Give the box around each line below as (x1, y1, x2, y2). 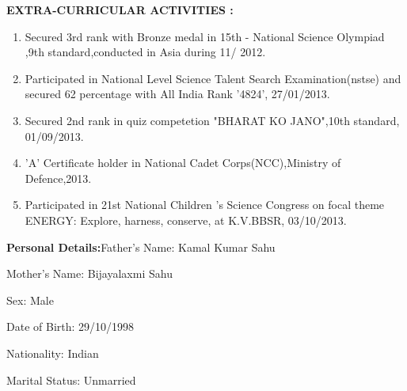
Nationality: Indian (6, 344, 99, 361)
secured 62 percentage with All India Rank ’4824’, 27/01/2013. (25, 85, 330, 102)
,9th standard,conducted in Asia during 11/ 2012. (25, 44, 266, 60)
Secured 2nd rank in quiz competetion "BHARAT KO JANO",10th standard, (25, 112, 400, 128)
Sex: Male (6, 291, 54, 308)
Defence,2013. (25, 169, 92, 186)
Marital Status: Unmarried (6, 371, 136, 388)
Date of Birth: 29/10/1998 (6, 318, 135, 335)
